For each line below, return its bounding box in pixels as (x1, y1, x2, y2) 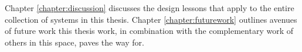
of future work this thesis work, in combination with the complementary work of (5, 25, 293, 37)
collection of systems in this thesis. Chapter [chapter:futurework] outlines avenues (5, 13, 297, 25)
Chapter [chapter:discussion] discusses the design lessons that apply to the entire (5, 2, 294, 13)
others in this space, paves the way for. (5, 36, 144, 48)
